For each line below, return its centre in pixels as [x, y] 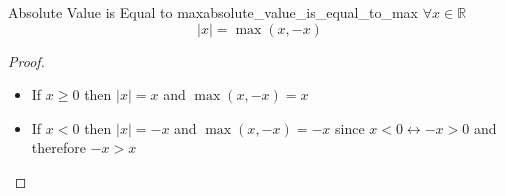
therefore [58, 147]
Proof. [26, 60]
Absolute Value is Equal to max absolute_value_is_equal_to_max [213, 12]
